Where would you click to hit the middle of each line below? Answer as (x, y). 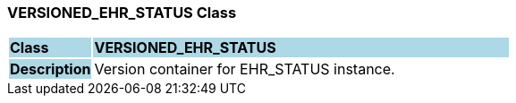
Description (51, 69)
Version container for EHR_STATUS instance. (245, 69)
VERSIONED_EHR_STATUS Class (122, 13)
